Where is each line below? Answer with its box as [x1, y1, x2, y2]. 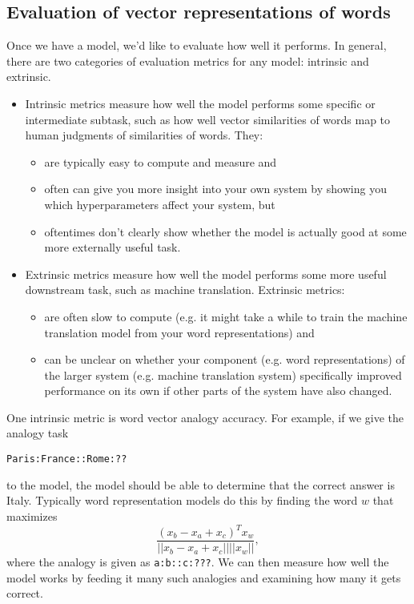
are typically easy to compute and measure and [44, 153, 277, 170]
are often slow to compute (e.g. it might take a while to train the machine [44, 308, 408, 324]
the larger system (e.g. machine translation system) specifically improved [44, 366, 402, 383]
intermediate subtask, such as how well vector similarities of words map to [25, 111, 391, 127]
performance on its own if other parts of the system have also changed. [44, 382, 392, 399]
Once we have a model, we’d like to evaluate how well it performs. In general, [6, 37, 387, 54]
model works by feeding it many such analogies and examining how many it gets [6, 569, 401, 586]
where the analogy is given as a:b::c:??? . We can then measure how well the [6, 554, 389, 570]
